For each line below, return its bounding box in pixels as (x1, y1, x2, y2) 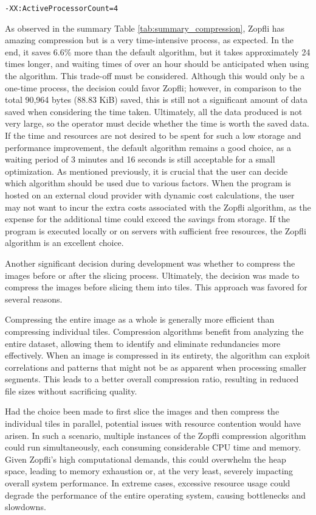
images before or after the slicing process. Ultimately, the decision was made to (5, 268, 300, 281)
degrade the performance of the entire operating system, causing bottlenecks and (5, 488, 306, 501)
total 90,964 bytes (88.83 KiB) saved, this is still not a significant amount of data (5, 93, 308, 106)
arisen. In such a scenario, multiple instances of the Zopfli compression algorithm (5, 429, 306, 441)
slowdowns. (5, 500, 46, 513)
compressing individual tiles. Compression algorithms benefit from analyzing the (5, 324, 304, 337)
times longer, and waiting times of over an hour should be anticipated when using (5, 57, 309, 70)
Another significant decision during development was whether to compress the (5, 256, 295, 269)
